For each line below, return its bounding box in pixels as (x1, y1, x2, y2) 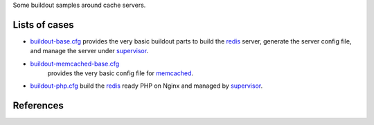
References (12, 100, 64, 112)
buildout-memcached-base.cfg (30, 59, 120, 68)
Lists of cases (12, 19, 74, 30)
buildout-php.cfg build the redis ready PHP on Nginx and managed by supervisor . (30, 81, 263, 90)
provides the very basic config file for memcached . (47, 69, 194, 77)
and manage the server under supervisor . (30, 47, 149, 55)
